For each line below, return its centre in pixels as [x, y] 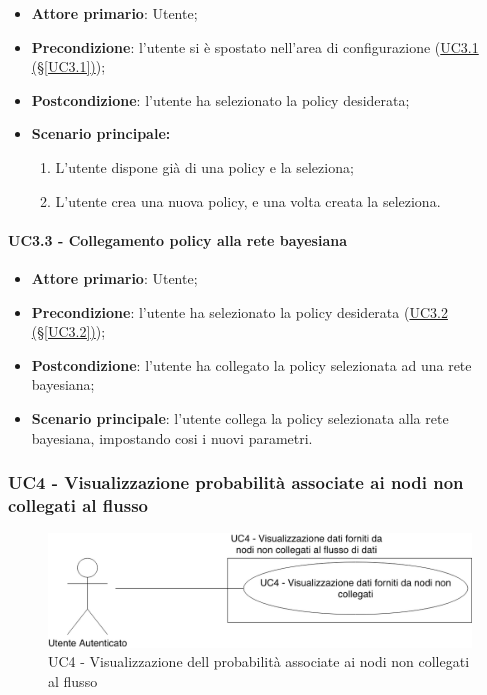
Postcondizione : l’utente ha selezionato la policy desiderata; [220, 99]
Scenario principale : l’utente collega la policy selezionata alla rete [240, 417]
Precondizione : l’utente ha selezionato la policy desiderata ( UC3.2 [239, 311]
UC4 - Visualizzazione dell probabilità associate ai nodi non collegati [259, 661]
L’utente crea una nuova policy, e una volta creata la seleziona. [248, 200]
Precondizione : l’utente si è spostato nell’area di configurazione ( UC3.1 [255, 46]
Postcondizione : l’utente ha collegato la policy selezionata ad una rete [251, 364]
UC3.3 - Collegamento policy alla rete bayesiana [178, 239]
